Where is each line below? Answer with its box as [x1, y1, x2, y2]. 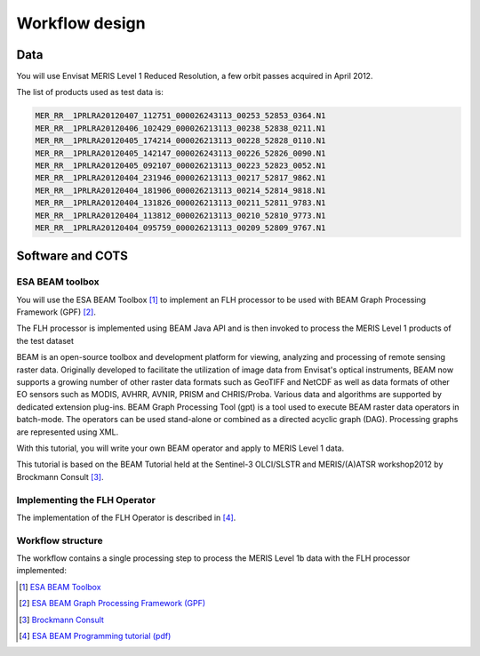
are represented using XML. [16, 427, 119, 437]
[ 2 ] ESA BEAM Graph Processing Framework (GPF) [19, 598, 206, 609]
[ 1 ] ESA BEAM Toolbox [19, 581, 101, 592]
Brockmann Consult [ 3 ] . [16, 471, 104, 482]
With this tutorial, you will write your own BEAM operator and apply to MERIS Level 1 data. [16, 443, 345, 453]
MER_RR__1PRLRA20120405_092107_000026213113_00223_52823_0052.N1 [35, 161, 326, 171]
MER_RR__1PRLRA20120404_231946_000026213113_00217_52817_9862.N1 [35, 173, 326, 183]
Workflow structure [16, 534, 103, 547]
